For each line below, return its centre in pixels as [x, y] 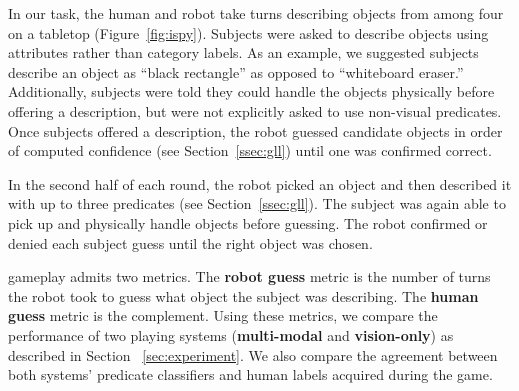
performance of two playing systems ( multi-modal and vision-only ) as [231, 334]
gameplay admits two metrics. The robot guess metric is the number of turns [249, 276]
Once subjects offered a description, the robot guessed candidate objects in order [255, 130]
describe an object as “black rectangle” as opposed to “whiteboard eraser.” [236, 71]
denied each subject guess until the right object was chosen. [190, 242]
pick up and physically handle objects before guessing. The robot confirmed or [248, 222]
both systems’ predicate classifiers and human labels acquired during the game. [250, 374]
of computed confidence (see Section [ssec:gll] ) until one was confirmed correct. [250, 150]
